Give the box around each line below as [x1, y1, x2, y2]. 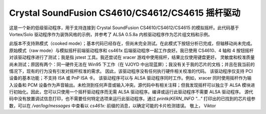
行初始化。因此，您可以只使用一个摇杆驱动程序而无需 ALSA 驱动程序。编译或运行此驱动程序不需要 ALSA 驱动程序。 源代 [9, 89, 254, 95]
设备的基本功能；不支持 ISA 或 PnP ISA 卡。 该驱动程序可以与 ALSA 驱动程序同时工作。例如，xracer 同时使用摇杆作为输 [9, 75, 252, 81]
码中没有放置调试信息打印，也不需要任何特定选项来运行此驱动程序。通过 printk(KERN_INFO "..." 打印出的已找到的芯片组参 [9, 96, 256, 102]
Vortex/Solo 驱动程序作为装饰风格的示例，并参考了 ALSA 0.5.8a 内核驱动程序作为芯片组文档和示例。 [9, 31, 213, 37]
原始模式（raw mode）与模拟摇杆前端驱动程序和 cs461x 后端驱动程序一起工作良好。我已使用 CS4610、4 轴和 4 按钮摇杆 [9, 47, 254, 53]
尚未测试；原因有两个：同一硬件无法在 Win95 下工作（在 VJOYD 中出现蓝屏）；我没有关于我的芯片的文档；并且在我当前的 [9, 61, 255, 67]
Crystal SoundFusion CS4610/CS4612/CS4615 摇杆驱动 [9, 7, 241, 18]
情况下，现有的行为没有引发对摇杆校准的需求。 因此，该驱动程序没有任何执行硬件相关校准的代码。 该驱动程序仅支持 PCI [9, 68, 253, 74]
